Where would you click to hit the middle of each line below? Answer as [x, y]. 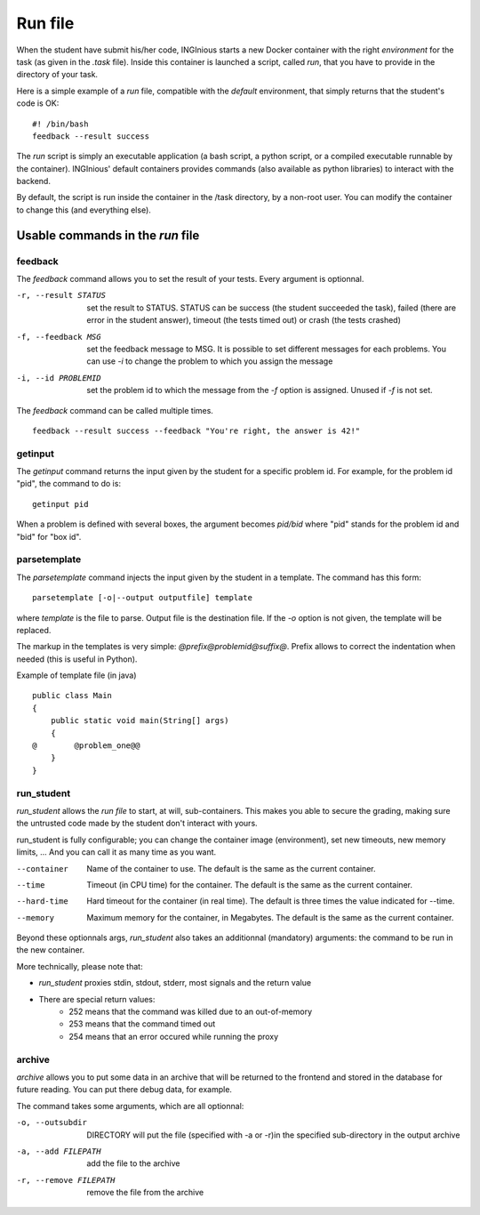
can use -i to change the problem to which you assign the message [210, 361]
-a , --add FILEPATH [59, 1151]
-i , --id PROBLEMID [59, 378]
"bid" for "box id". [49, 536]
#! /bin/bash [60, 124]
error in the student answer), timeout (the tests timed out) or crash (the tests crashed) [244, 320]
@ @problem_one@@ [86, 746]
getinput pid [60, 504]
